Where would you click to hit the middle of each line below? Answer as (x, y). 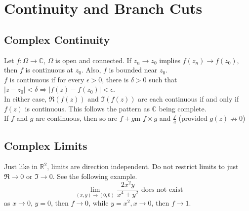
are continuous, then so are (77, 118)
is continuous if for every (47, 79)
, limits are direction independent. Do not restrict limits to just (143, 166)
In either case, (25, 98)
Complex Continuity (57, 39)
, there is (115, 79)
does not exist (162, 190)
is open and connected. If (93, 60)
